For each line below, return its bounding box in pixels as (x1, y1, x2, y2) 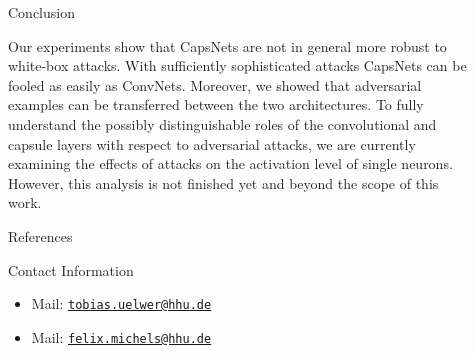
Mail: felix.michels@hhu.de (31, 326, 212, 347)
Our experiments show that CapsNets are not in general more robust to (8, 35, 447, 56)
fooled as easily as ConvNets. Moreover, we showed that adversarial (8, 74, 422, 95)
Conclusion (8, 2, 75, 22)
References (8, 225, 73, 246)
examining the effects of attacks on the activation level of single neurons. (8, 153, 453, 174)
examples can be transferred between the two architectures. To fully (8, 94, 424, 115)
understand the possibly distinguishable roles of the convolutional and (8, 113, 437, 134)
